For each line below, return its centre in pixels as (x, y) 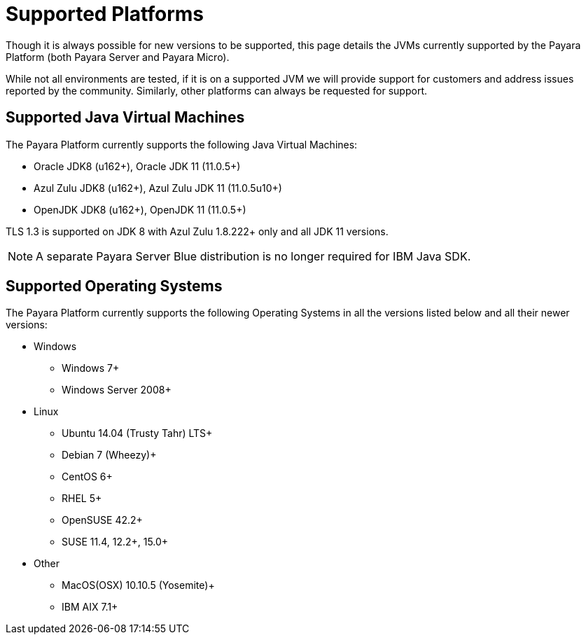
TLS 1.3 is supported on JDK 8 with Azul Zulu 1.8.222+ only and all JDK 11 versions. (197, 231)
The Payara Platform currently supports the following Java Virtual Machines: (182, 144)
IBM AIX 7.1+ (90, 607)
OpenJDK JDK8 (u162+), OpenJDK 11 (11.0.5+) (140, 209)
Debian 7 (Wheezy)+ (109, 455)
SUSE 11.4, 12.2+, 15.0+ (115, 542)
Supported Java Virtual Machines (125, 118)
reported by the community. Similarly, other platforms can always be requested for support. (216, 90)
